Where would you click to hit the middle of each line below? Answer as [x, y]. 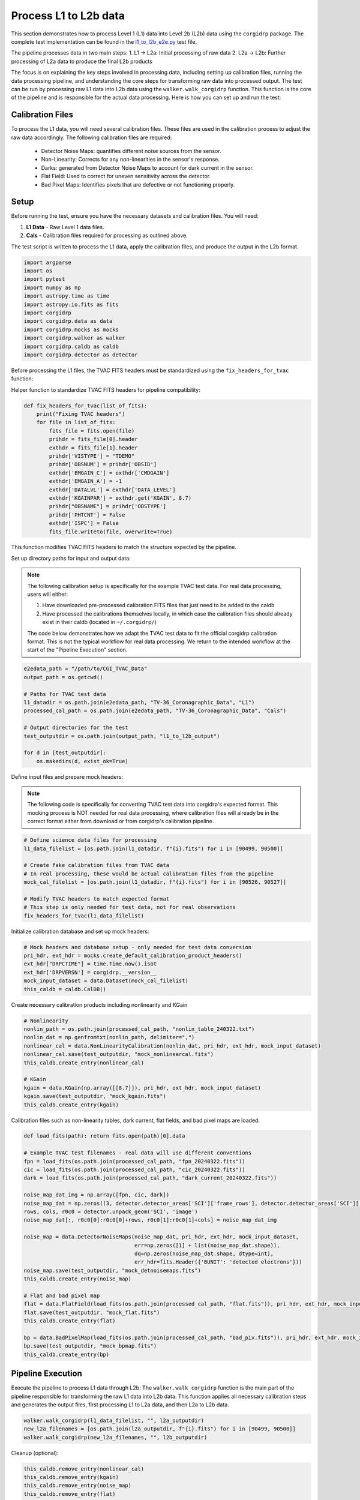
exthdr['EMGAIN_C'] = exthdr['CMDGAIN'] [109, 473]
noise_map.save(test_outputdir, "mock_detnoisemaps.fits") [112, 1270]
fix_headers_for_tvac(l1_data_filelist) [84, 916]
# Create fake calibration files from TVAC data [97, 865]
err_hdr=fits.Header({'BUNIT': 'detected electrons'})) [218, 1262]
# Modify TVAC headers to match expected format [97, 899]
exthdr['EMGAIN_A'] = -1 [85, 481]
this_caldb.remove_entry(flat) [70, 1494]
